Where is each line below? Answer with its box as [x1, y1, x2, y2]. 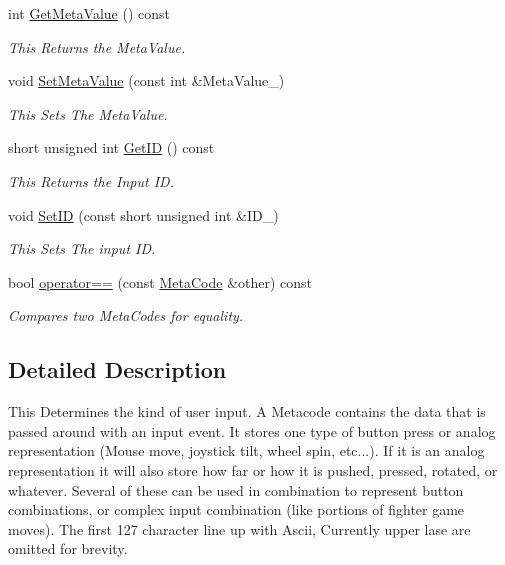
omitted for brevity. [8, 538, 128, 559]
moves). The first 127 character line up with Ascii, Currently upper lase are [8, 518, 471, 539]
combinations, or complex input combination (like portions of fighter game [8, 499, 465, 520]
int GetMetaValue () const [8, 3, 170, 23]
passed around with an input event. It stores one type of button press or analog [8, 420, 496, 441]
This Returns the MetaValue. [8, 36, 186, 57]
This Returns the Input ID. [8, 170, 174, 191]
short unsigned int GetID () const [8, 137, 215, 158]
